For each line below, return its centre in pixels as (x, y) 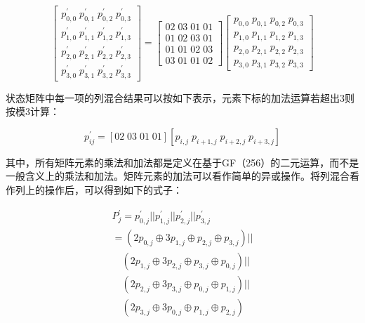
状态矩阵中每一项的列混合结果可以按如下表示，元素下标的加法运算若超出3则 (180, 97)
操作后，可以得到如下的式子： (113, 190)
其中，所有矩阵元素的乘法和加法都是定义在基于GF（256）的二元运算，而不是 (182, 162)
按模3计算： (33, 111)
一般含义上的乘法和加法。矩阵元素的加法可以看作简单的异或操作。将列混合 (178, 176)
